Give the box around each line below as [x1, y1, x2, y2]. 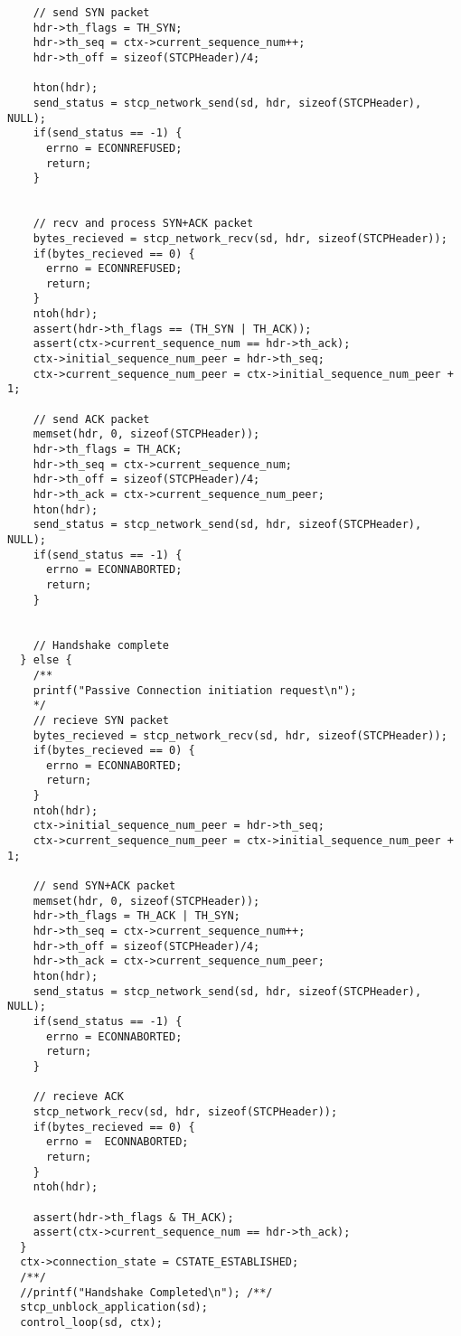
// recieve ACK [33, 1090, 124, 1104]
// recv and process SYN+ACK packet [33, 217, 254, 231]
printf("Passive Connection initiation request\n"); [33, 683, 357, 697]
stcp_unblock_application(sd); [20, 1301, 208, 1314]
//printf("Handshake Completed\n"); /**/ [20, 1285, 273, 1299]
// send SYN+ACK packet [33, 880, 176, 893]
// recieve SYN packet [33, 713, 169, 727]
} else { [20, 654, 72, 667]
